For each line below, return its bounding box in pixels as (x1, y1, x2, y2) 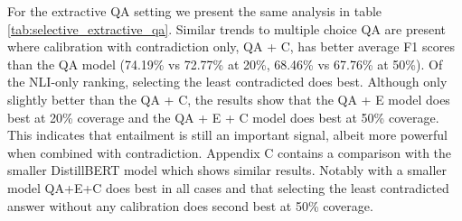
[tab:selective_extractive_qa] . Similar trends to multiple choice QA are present (7, 19, 446, 38)
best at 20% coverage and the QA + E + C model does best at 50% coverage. (7, 107, 439, 126)
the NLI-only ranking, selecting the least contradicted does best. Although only (7, 72, 448, 91)
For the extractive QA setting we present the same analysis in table (7, 2, 382, 20)
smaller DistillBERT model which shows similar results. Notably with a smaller (7, 161, 448, 180)
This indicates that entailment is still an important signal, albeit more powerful (7, 125, 448, 144)
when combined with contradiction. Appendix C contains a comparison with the (7, 143, 452, 161)
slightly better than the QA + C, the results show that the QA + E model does (7, 89, 450, 108)
